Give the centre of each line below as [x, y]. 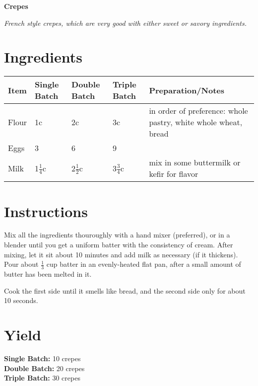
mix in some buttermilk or [195, 162]
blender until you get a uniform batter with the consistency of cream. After [119, 245]
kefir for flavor [174, 174]
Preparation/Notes [187, 90]
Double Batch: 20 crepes [44, 368]
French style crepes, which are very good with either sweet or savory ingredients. [126, 23]
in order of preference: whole [198, 111]
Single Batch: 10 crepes [42, 358]
